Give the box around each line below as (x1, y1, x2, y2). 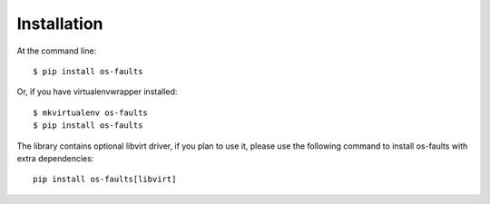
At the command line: (16, 45, 97, 56)
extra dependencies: (16, 152, 94, 163)
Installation (16, 14, 103, 34)
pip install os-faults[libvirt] (33, 174, 177, 185)
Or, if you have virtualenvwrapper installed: (16, 86, 178, 97)
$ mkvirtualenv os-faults (33, 107, 149, 118)
